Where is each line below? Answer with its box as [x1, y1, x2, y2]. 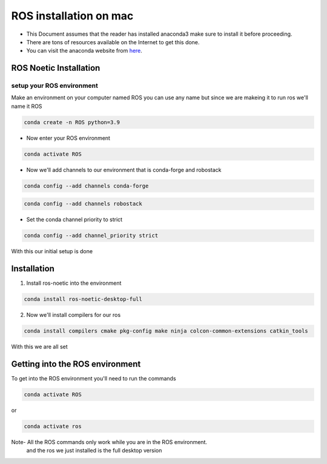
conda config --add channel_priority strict [24, 232, 159, 239]
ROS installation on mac [11, 9, 134, 22]
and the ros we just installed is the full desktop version [26, 447, 162, 454]
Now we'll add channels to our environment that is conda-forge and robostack [26, 166, 222, 173]
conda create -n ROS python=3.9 [24, 119, 121, 125]
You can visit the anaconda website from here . [26, 47, 142, 55]
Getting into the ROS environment [11, 359, 141, 369]
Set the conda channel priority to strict [26, 216, 123, 224]
